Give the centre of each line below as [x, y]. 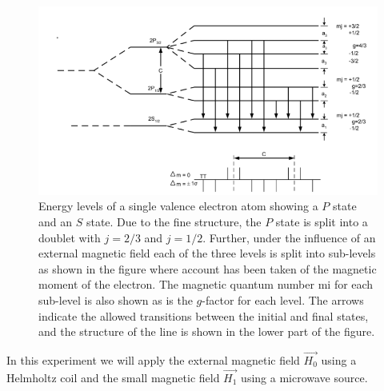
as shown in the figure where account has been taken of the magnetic [208, 268]
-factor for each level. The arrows [283, 300]
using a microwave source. [304, 377]
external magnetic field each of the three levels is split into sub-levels [207, 253]
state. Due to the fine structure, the [174, 222]
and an [56, 222]
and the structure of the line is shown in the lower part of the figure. [207, 331]
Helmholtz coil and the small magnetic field [113, 377]
